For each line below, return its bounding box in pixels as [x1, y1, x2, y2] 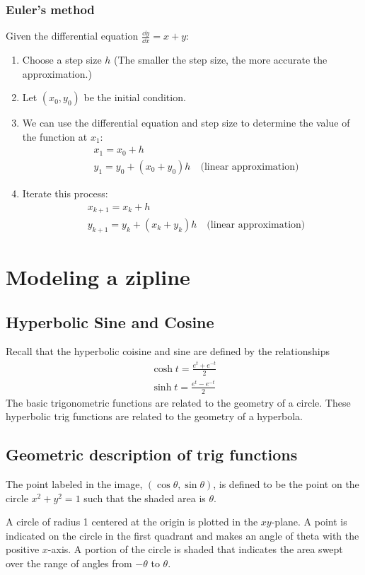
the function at [22, 129, 88, 144]
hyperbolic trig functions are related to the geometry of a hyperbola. [6, 409, 303, 424]
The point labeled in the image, [6, 477, 143, 492]
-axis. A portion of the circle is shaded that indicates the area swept [47, 542, 343, 557]
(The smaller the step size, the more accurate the [114, 52, 328, 67]
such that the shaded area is [83, 490, 206, 505]
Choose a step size [22, 52, 102, 67]
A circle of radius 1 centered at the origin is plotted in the [6, 514, 258, 529]
